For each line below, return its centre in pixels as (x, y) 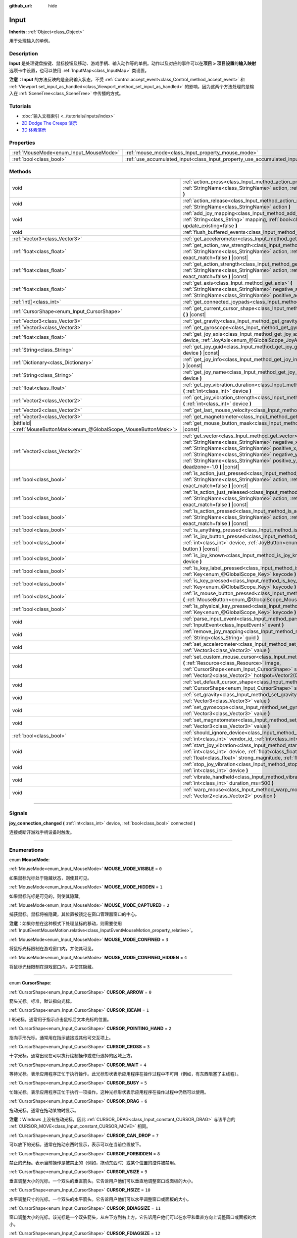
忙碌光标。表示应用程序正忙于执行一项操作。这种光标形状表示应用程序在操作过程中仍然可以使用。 (109, 1092)
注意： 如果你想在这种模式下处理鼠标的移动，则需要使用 (66, 923)
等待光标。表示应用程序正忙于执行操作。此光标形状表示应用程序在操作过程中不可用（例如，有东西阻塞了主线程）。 (125, 1074)
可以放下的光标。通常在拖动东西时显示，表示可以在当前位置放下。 (76, 1144)
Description (24, 53)
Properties (22, 143)
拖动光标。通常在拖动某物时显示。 (44, 1110)
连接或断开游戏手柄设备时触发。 (42, 832)
